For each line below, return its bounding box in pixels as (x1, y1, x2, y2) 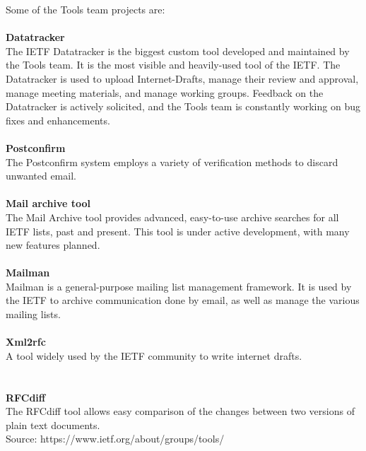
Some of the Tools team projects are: (6, 2, 165, 16)
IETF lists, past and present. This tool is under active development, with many (6, 223, 350, 238)
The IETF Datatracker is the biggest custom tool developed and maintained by (6, 43, 350, 58)
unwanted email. (6, 168, 76, 183)
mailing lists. (6, 307, 61, 322)
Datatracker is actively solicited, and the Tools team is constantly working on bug (6, 99, 360, 114)
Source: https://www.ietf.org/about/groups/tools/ (6, 431, 225, 446)
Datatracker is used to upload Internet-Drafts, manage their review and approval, (6, 71, 359, 86)
